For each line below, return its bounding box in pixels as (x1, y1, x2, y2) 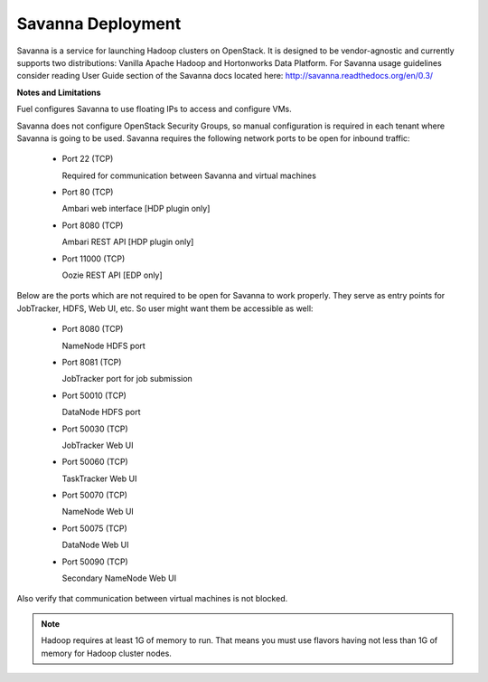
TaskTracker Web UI (61, 473, 137, 484)
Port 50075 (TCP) (61, 523, 127, 534)
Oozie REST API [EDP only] (61, 270, 163, 280)
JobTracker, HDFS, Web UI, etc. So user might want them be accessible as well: (16, 303, 314, 314)
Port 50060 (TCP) (61, 457, 128, 468)
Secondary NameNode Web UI (61, 573, 176, 583)
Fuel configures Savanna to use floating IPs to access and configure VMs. (16, 104, 293, 115)
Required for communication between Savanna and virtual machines (61, 170, 316, 181)
